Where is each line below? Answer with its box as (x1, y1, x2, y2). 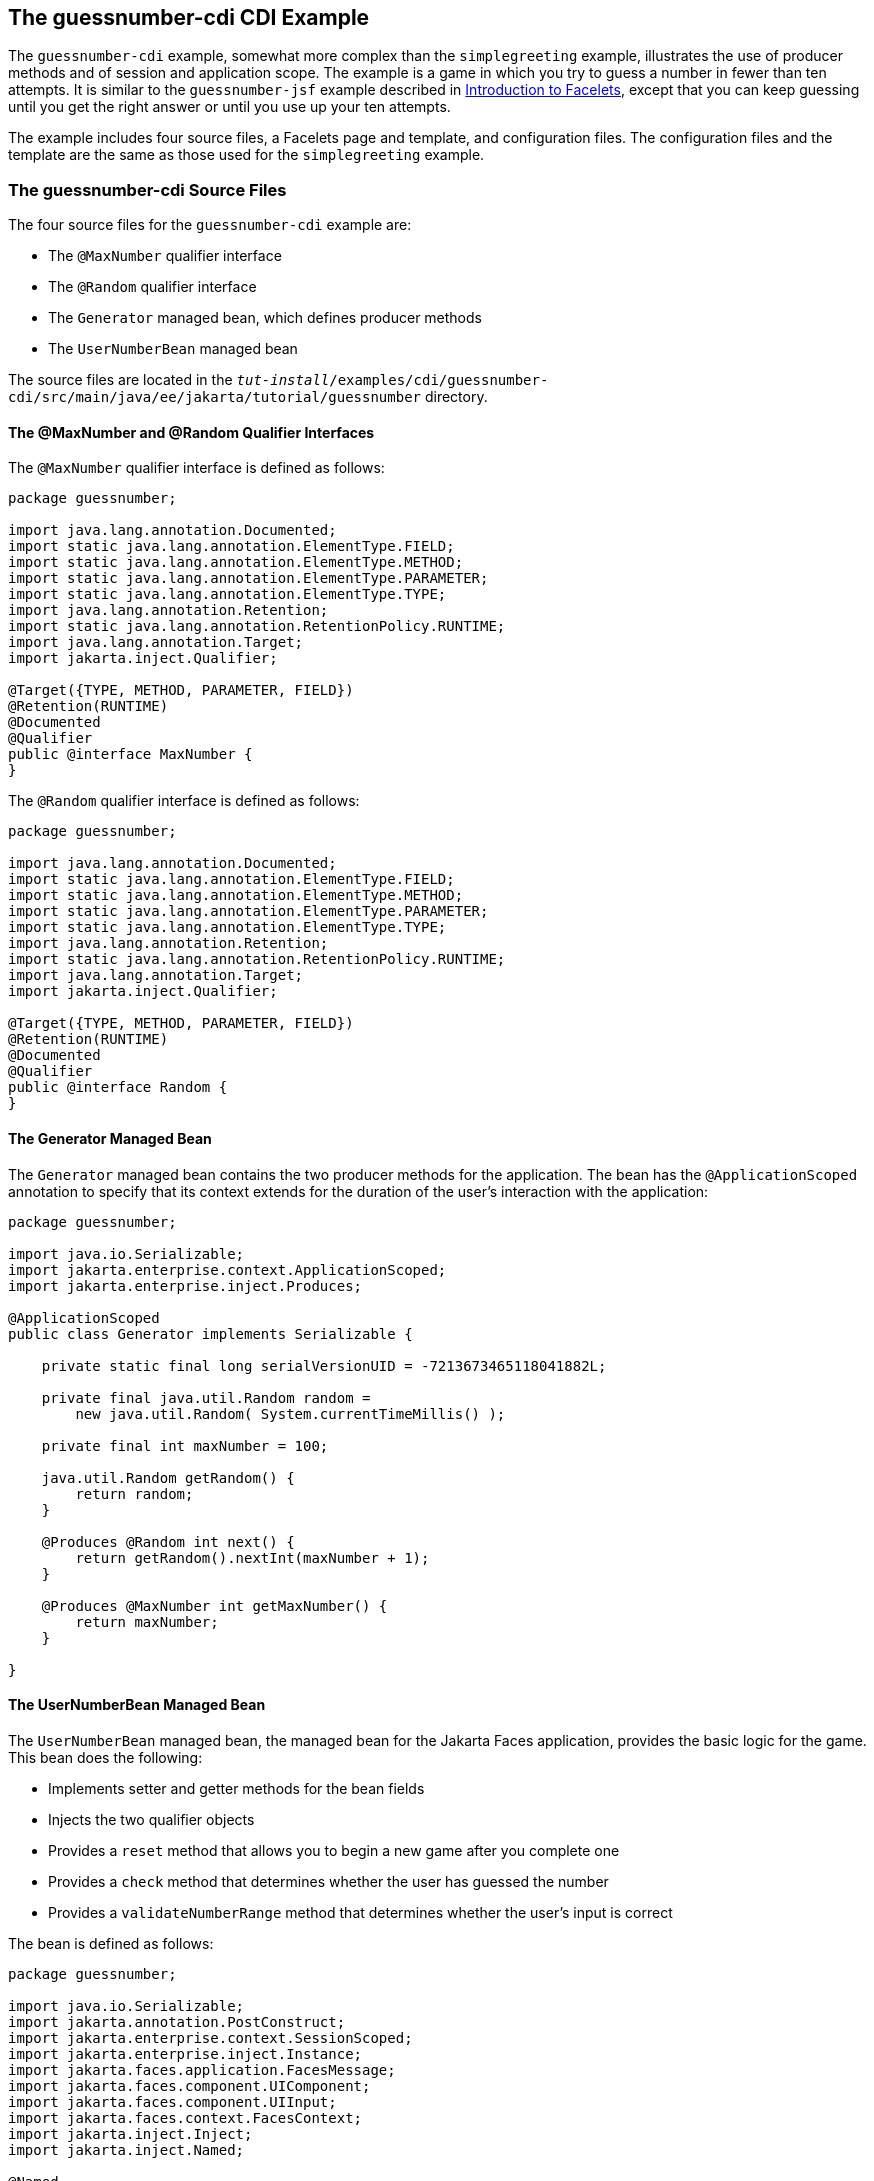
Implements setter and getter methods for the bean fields (48, 1779, 425, 1797)
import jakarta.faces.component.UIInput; (8, 2093, 337, 2110)
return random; (75, 1485, 194, 1502)
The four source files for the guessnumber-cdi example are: (8, 216, 412, 234)
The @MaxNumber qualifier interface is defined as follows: (8, 459, 385, 477)
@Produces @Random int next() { (41, 1533, 295, 1550)
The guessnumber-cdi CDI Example (8, 5, 370, 30)
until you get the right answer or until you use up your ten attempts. (8, 98, 451, 116)
